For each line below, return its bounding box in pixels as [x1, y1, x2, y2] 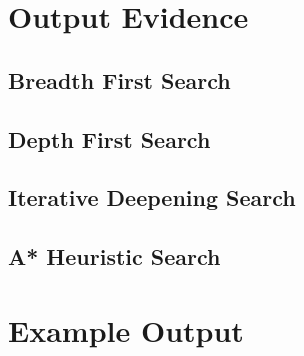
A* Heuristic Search [8, 241, 221, 272]
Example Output [8, 309, 244, 350]
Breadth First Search [8, 64, 231, 95]
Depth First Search [8, 123, 211, 154]
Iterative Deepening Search [8, 182, 296, 213]
